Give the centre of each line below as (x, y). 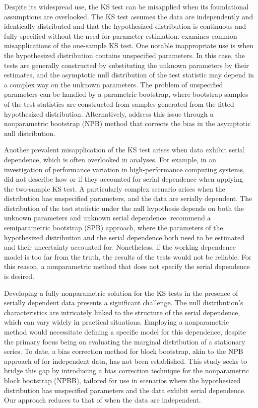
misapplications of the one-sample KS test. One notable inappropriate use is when (129, 45)
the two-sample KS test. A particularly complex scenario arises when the (115, 188)
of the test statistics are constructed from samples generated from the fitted (119, 103)
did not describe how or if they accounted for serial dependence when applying (124, 179)
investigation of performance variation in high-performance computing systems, (125, 169)
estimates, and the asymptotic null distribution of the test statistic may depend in (129, 75)
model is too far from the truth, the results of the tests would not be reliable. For (128, 256)
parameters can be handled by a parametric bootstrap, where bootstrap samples (126, 94)
